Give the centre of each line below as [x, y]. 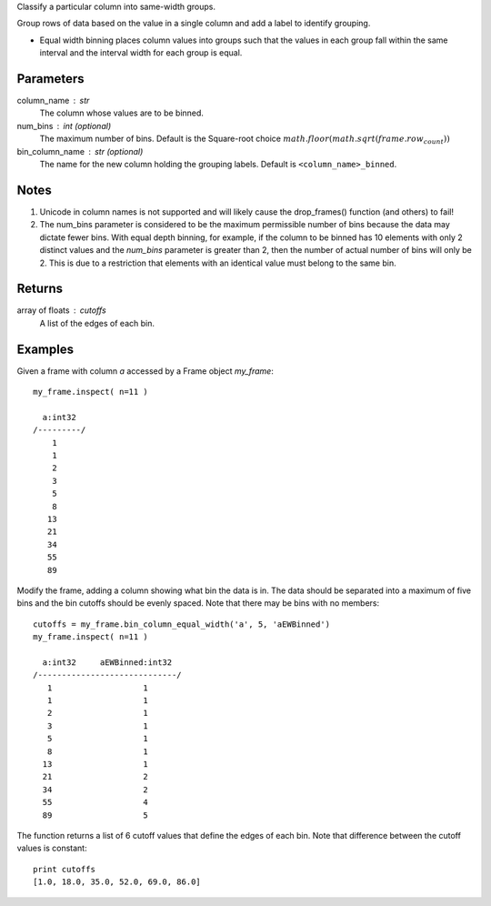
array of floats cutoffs [61, 310]
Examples [45, 349]
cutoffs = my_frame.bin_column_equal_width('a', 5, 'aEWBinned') [182, 624]
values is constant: [52, 848]
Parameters [50, 79]
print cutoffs [64, 869]
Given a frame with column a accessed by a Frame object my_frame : [145, 371]
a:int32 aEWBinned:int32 [107, 662]
